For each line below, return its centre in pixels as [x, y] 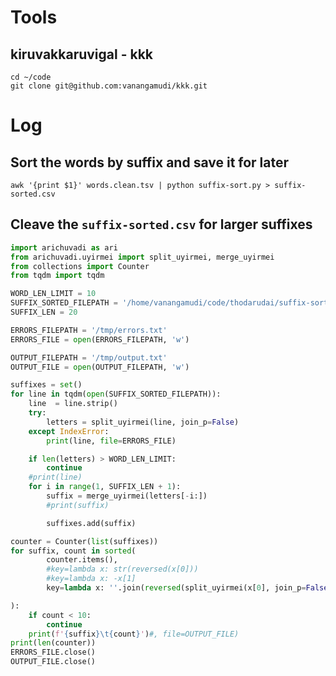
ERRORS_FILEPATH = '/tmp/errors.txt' [89, 330]
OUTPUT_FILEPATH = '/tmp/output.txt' [89, 357]
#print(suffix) [78, 505]
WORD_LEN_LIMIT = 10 [53, 294]
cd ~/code [31, 77]
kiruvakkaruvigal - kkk [82, 54]
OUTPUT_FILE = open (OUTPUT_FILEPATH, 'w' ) [100, 367]
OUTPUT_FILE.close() [53, 662]
